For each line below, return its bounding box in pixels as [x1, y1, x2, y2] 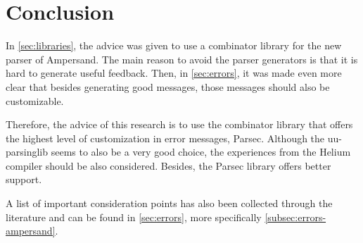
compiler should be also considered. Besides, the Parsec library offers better [6, 158, 331, 173]
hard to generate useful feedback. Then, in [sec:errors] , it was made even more [6, 66, 342, 80]
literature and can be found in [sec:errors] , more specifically [6, 209, 262, 224]
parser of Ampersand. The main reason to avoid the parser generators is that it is [6, 51, 358, 66]
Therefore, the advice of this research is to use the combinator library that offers [6, 117, 353, 132]
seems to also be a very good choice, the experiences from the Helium [51, 144, 351, 159]
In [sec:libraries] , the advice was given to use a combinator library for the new [6, 38, 342, 53]
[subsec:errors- [265, 209, 326, 224]
